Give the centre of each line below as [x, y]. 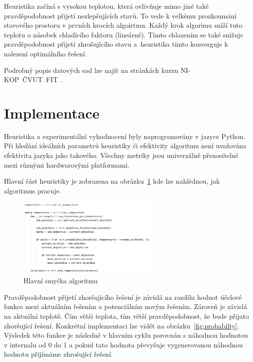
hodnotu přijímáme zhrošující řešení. [58, 354]
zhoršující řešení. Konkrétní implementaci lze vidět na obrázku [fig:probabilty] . [122, 325]
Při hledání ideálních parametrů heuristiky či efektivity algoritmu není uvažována [125, 146]
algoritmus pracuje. [33, 190]
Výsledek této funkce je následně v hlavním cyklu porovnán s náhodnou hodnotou [126, 335]
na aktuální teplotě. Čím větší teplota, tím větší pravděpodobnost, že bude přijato [126, 316]
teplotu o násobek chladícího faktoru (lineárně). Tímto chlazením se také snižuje [124, 34]
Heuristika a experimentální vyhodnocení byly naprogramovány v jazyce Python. [125, 136]
